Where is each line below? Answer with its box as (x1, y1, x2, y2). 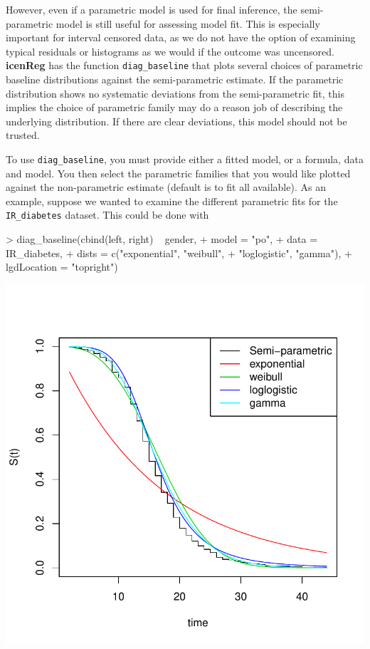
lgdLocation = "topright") (6, 259, 118, 274)
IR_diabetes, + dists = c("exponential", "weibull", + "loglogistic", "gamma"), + (6, 245, 352, 260)
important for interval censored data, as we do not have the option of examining (6, 30, 356, 45)
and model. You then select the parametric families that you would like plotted (6, 165, 351, 180)
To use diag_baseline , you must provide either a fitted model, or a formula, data (6, 152, 364, 166)
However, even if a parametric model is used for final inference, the (6, 2, 297, 16)
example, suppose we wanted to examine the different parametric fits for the (6, 193, 338, 208)
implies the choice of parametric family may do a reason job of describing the (6, 100, 343, 115)
